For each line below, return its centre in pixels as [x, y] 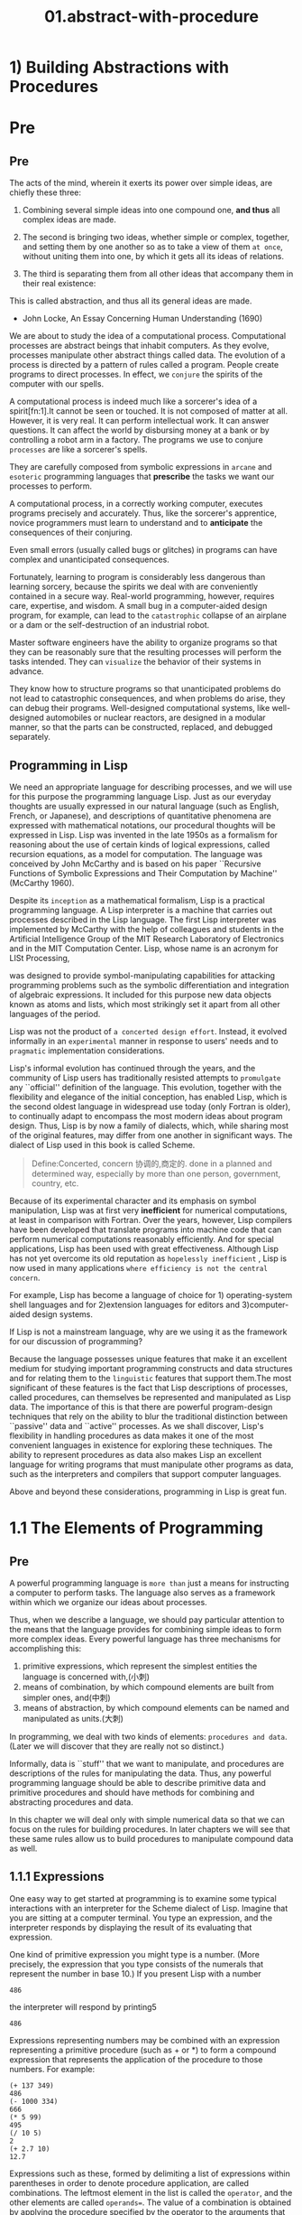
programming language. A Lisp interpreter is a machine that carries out [141, 910]
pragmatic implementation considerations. [87, 1051]
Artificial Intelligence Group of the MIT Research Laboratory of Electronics [147, 939]
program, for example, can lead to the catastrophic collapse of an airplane [148, 615]
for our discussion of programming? [76, 1341]
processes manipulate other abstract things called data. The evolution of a [147, 355]
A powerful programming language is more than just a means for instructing [150, 1583]
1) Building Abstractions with [119, 67]
